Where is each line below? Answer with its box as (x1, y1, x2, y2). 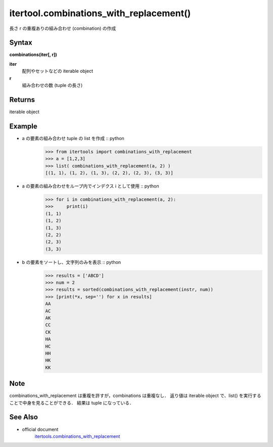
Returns (9, 95, 35, 104)
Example (9, 122, 37, 130)
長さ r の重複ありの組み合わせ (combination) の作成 (9, 25, 116, 31)
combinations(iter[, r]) (9, 52, 58, 58)
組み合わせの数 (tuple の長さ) (22, 82, 83, 88)
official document (22, 426, 59, 432)
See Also (9, 413, 38, 422)
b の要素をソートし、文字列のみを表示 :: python (22, 259, 121, 265)
